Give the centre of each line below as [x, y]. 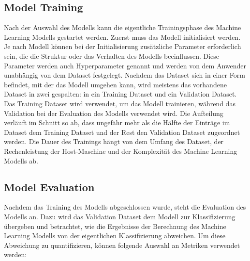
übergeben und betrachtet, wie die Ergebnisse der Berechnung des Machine [115, 226]
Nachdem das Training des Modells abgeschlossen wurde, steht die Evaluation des [125, 207]
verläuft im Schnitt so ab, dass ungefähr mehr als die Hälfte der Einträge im [117, 122]
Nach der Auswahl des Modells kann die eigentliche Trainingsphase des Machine [123, 27]
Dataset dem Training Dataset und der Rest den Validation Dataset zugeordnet [122, 132]
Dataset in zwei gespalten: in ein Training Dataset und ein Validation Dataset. [120, 94]
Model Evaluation [49, 187]
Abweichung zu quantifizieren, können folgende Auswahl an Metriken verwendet [122, 245]
